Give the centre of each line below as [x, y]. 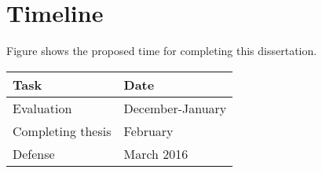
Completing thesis [62, 131]
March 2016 [156, 153]
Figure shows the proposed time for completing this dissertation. [162, 51]
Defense [34, 153]
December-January [175, 108]
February [148, 131]
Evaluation [42, 108]
